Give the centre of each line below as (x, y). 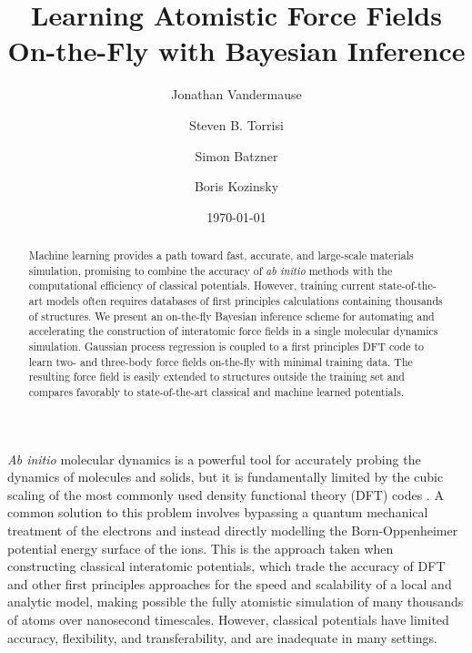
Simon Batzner (236, 155)
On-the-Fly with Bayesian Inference (236, 51)
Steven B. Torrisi (236, 124)
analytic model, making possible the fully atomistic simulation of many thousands (236, 602)
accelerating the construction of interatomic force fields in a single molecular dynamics (233, 331)
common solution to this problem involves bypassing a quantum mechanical (218, 512)
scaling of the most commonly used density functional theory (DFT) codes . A (226, 494)
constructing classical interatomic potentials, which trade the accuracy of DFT (226, 566)
